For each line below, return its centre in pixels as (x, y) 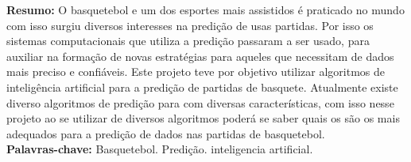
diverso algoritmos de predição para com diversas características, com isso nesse (200, 102)
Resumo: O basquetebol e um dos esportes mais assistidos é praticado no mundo (205, 9)
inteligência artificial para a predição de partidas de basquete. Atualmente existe (202, 87)
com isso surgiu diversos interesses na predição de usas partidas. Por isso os (190, 25)
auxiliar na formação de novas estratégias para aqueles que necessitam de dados (200, 56)
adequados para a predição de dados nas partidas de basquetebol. (166, 133)
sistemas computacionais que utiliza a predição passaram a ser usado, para (188, 41)
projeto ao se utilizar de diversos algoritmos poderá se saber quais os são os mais (203, 118)
